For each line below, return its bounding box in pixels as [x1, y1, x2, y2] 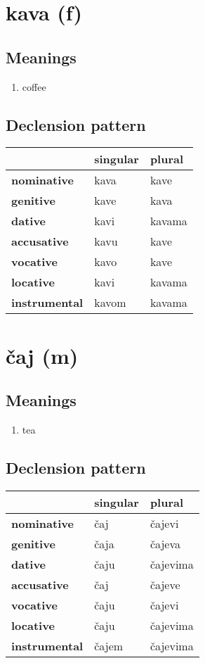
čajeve [150, 576, 180, 593]
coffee [22, 79, 46, 94]
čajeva [150, 535, 180, 552]
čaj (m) [6, 341, 79, 370]
